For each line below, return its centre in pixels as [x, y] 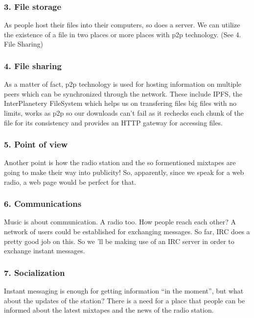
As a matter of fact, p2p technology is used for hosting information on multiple [123, 84]
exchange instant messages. [45, 251]
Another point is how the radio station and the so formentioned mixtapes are [120, 162]
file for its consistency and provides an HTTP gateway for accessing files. [113, 122]
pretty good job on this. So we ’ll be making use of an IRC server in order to [119, 241]
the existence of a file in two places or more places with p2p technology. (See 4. [123, 34]
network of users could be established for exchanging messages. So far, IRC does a [127, 231]
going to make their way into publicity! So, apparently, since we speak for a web [124, 172]
